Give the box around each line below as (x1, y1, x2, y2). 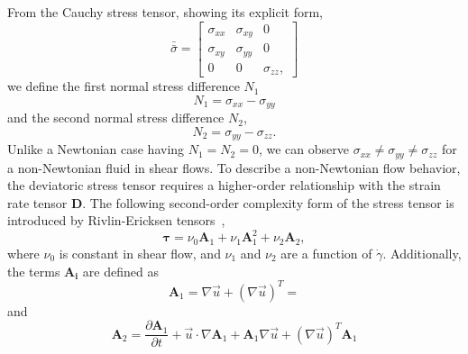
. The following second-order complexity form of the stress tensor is (82, 193, 454, 212)
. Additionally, (382, 243, 462, 262)
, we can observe (258, 140, 349, 159)
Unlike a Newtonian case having (7, 140, 185, 159)
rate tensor (7, 193, 68, 212)
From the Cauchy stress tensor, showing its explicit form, (7, 3, 324, 21)
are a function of (280, 243, 372, 262)
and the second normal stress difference (7, 108, 225, 127)
